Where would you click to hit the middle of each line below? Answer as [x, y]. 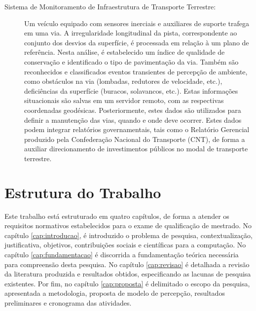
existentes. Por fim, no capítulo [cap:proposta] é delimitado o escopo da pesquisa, [127, 283]
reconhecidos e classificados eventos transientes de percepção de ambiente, [136, 71]
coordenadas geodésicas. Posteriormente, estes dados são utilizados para [133, 110]
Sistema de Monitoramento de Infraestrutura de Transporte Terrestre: [110, 6]
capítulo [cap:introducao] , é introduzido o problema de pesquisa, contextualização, [128, 235]
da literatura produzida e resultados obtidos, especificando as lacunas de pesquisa [128, 274]
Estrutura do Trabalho [83, 192]
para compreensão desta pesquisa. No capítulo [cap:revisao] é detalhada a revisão [127, 264]
